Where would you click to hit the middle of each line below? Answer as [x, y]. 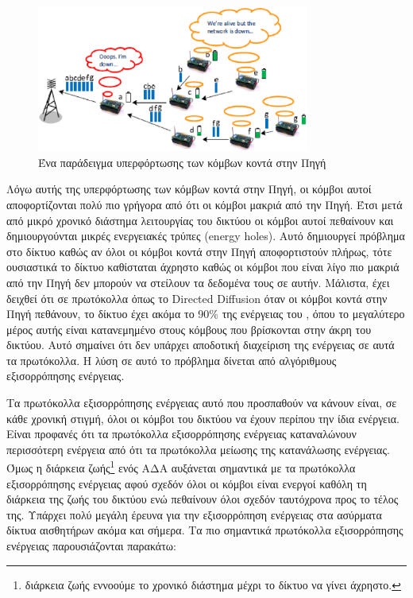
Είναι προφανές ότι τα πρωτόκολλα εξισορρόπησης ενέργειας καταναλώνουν [181, 434]
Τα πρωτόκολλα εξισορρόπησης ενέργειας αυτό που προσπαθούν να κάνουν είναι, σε [202, 403]
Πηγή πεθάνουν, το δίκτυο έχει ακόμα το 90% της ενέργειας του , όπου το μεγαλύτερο [206, 314]
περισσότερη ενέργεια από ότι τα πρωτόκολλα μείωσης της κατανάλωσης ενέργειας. [198, 449]
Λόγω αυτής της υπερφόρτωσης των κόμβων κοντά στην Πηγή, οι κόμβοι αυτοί [189, 189]
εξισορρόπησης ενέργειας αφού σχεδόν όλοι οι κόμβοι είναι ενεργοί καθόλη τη [187, 483]
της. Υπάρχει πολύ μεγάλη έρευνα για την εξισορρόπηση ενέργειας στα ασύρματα [194, 514]
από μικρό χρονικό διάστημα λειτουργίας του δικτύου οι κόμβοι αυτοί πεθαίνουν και [200, 220]
